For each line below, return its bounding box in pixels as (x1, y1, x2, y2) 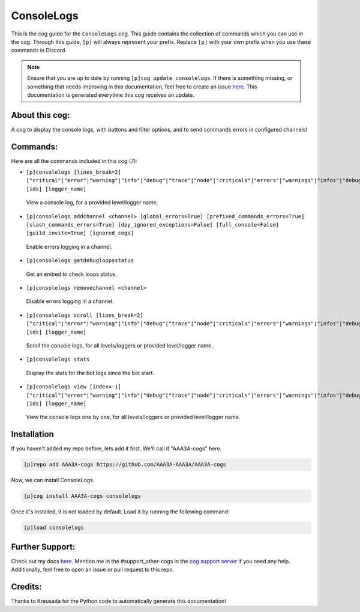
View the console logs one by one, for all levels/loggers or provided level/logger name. (26, 414, 241, 421)
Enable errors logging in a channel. (26, 243, 113, 250)
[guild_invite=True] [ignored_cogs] (26, 230, 134, 237)
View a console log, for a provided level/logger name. (26, 199, 158, 206)
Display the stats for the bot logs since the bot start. (26, 369, 155, 376)
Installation (11, 429, 54, 439)
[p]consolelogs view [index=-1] (26, 384, 121, 390)
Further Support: (11, 542, 76, 552)
